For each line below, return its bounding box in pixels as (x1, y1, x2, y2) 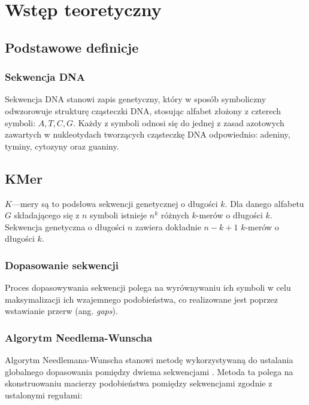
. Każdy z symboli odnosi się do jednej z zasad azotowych (73, 116, 284, 129)
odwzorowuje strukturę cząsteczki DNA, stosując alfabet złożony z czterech (5, 104, 281, 117)
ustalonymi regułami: (5, 388, 83, 401)
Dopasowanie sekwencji (5, 257, 119, 272)
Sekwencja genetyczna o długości (5, 220, 125, 233)
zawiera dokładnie (135, 220, 201, 233)
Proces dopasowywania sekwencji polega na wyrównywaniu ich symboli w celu (5, 281, 291, 294)
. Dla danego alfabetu (225, 197, 304, 209)
